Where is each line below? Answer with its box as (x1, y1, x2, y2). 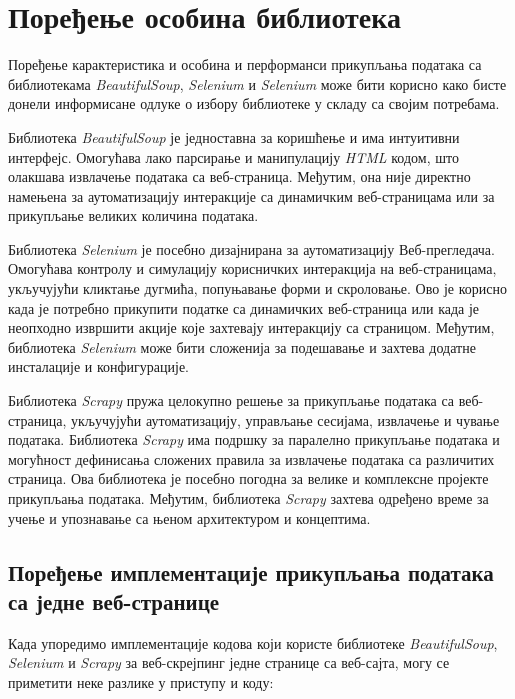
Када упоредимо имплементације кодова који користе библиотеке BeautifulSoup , (8, 632, 498, 653)
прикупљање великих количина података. (8, 205, 259, 226)
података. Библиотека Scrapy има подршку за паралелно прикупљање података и (8, 429, 500, 450)
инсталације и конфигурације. (8, 356, 190, 377)
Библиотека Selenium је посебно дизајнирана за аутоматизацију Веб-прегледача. (8, 238, 495, 259)
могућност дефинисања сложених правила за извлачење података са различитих (8, 448, 495, 469)
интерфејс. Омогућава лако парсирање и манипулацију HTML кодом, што (8, 146, 459, 167)
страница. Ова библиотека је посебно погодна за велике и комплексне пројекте (8, 468, 489, 489)
